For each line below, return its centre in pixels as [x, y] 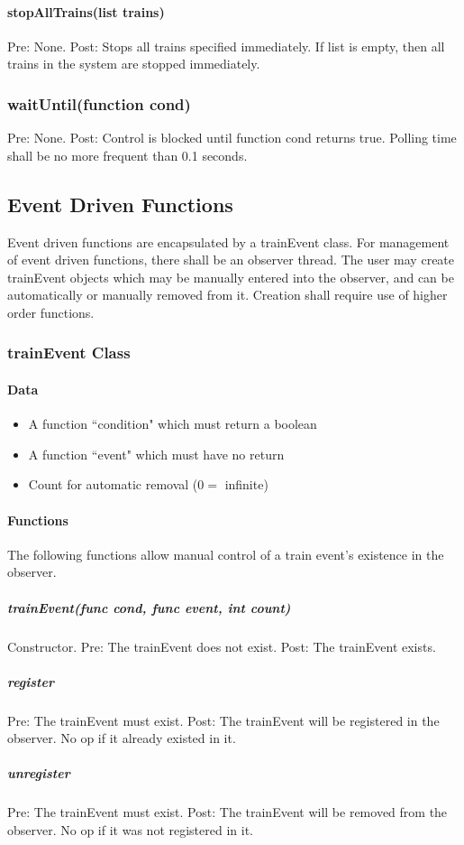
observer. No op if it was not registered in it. [130, 830]
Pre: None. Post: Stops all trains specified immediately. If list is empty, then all [226, 46]
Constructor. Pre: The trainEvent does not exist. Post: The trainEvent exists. [222, 646]
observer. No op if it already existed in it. [122, 738]
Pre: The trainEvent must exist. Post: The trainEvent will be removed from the [227, 812]
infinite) [246, 484]
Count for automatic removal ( [113, 484]
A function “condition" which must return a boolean [173, 424]
